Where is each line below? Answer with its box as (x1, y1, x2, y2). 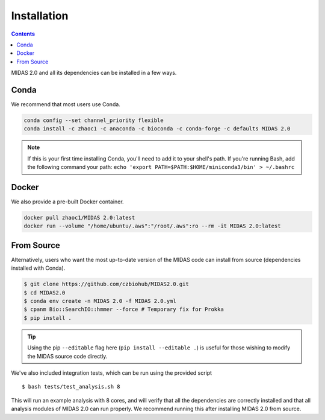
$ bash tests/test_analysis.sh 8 (22, 383, 120, 390)
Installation (11, 9, 69, 22)
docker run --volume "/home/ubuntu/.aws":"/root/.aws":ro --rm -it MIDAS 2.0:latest (23, 223, 281, 229)
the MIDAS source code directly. (27, 352, 108, 360)
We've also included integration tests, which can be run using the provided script (11, 369, 212, 377)
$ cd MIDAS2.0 (23, 289, 66, 296)
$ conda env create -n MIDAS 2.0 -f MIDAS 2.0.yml (23, 297, 177, 305)
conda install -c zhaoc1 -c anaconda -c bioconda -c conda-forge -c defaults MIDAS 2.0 (23, 126, 291, 132)
